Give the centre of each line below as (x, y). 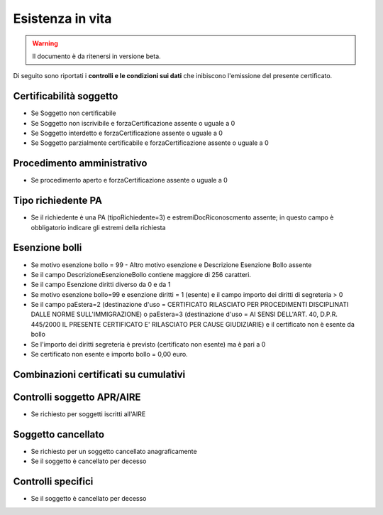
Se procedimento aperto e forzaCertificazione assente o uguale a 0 (129, 180)
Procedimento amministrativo (80, 163)
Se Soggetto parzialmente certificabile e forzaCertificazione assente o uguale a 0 (150, 143)
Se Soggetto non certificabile (73, 113)
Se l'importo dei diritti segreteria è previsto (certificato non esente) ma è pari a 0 (148, 344)
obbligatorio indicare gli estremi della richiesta (98, 227)
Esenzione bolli (48, 248)
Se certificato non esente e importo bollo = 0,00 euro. (109, 354)
